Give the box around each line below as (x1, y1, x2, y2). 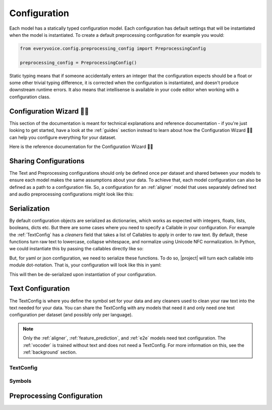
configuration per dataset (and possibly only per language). (9, 312, 133, 318)
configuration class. (9, 94, 50, 100)
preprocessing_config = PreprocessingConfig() (20, 59, 137, 65)
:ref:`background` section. (23, 349, 77, 355)
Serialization (9, 204, 50, 213)
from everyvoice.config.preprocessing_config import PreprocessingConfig (20, 45, 206, 51)
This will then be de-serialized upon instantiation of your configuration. (9, 271, 157, 277)
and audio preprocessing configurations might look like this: (9, 191, 133, 197)
